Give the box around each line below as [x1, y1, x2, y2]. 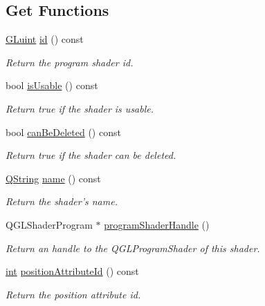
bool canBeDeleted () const [6, 124, 121, 139]
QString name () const [6, 171, 101, 185]
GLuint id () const [6, 32, 84, 46]
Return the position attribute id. [6, 287, 141, 301]
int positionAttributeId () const [6, 264, 139, 278]
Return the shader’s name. [6, 194, 118, 209]
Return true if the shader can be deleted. [6, 148, 176, 162]
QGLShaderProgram [6, 217, 93, 231]
